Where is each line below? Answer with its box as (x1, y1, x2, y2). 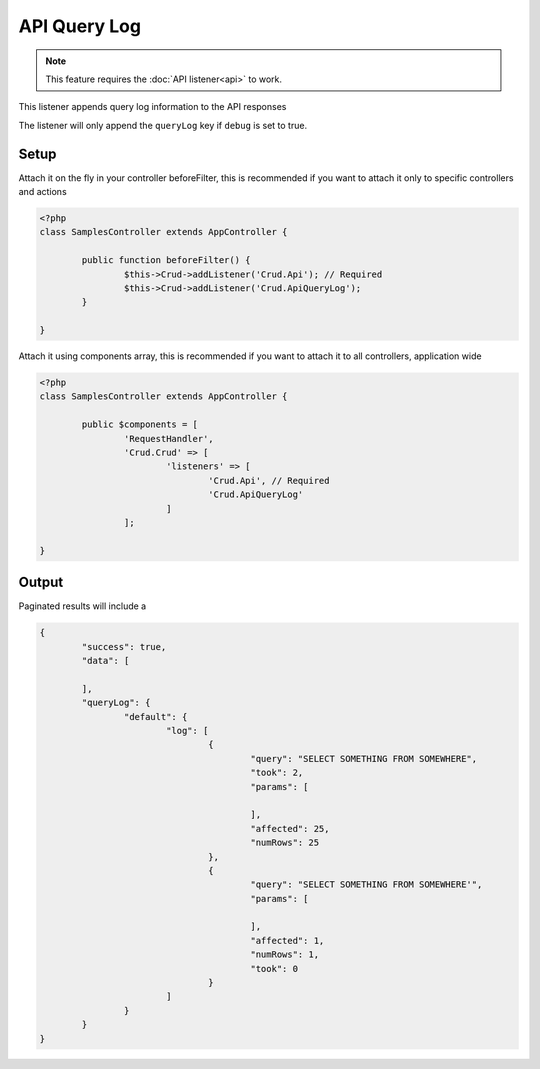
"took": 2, (250, 767, 304, 779)
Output (18, 574, 64, 591)
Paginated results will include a (18, 600, 147, 612)
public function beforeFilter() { (81, 255, 251, 266)
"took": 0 (250, 963, 299, 974)
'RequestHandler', (123, 433, 214, 444)
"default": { (123, 711, 188, 722)
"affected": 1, (250, 935, 325, 946)
